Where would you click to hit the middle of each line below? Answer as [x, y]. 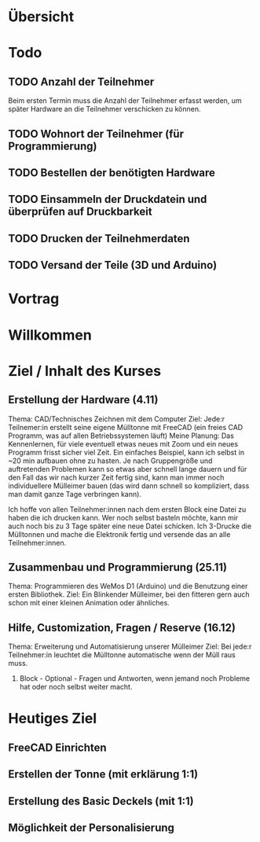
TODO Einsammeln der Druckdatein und [108, 199]
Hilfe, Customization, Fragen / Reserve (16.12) [122, 628]
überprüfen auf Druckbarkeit [80, 212]
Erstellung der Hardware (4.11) [83, 400]
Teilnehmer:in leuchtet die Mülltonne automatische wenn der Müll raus [122, 655]
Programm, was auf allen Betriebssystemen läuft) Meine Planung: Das [121, 436]
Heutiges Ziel [53, 719]
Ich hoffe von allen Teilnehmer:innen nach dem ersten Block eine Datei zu [127, 509]
